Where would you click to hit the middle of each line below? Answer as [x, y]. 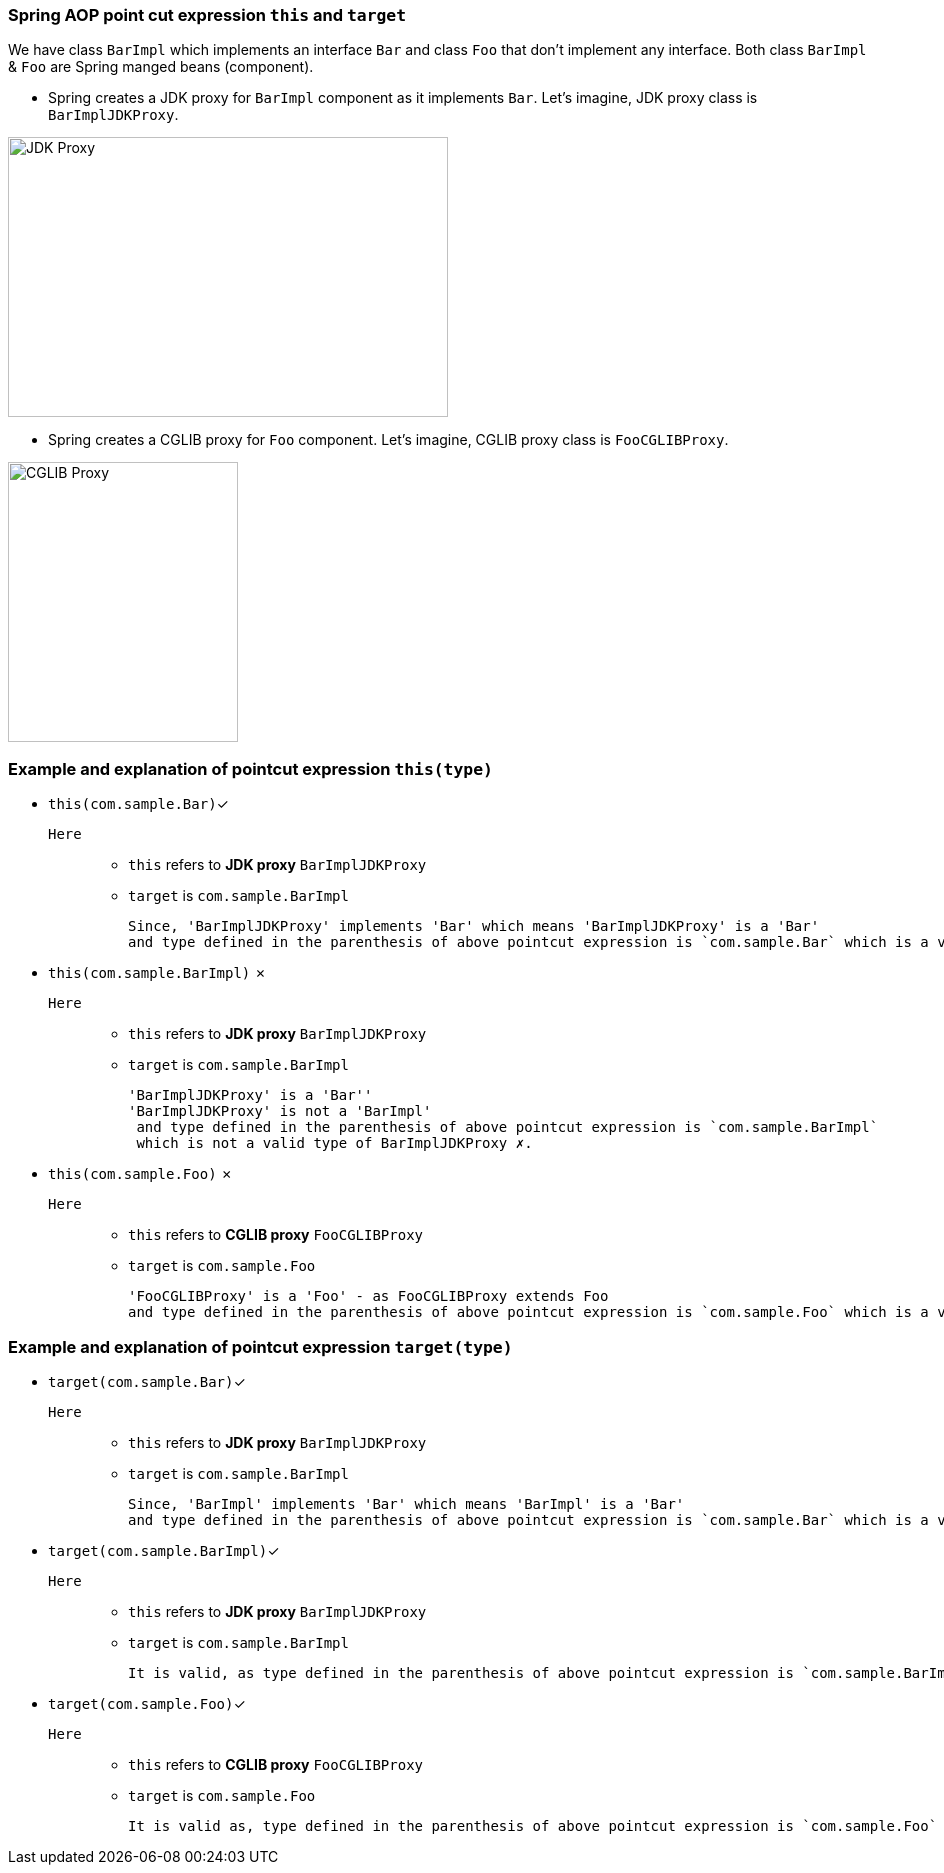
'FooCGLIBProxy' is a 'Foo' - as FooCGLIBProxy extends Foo [368, 1296]
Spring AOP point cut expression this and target [207, 15]
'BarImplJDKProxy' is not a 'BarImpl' [280, 1111]
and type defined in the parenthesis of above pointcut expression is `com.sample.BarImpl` [507, 1127]
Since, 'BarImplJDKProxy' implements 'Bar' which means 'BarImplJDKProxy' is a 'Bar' [474, 926]
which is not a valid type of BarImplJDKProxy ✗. [334, 1143]
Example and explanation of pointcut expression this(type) [250, 768]
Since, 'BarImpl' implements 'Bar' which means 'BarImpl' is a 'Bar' [406, 1503]
